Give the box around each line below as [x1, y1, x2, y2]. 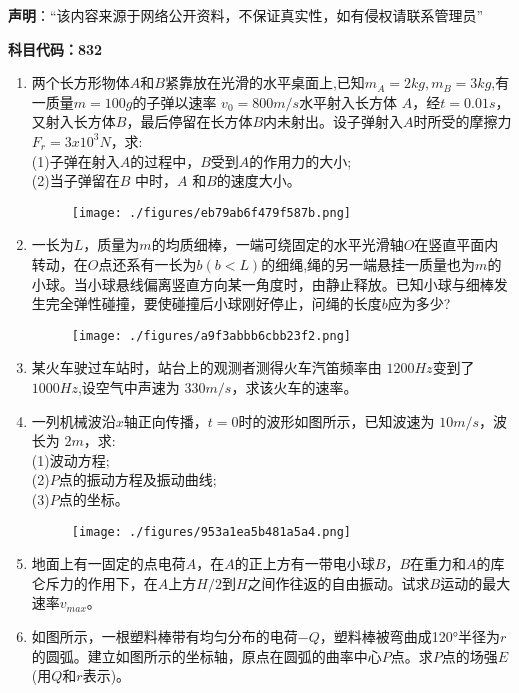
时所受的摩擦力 [413, 111, 512, 132]
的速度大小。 [216, 170, 301, 191]
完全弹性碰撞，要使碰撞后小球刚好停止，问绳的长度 [45, 293, 382, 314]
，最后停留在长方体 [126, 111, 253, 132]
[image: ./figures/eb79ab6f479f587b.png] [71, 205, 351, 220]
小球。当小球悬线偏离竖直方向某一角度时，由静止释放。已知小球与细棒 [31, 273, 494, 294]
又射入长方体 [31, 111, 116, 132]
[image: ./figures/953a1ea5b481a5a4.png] [71, 524, 351, 539]
